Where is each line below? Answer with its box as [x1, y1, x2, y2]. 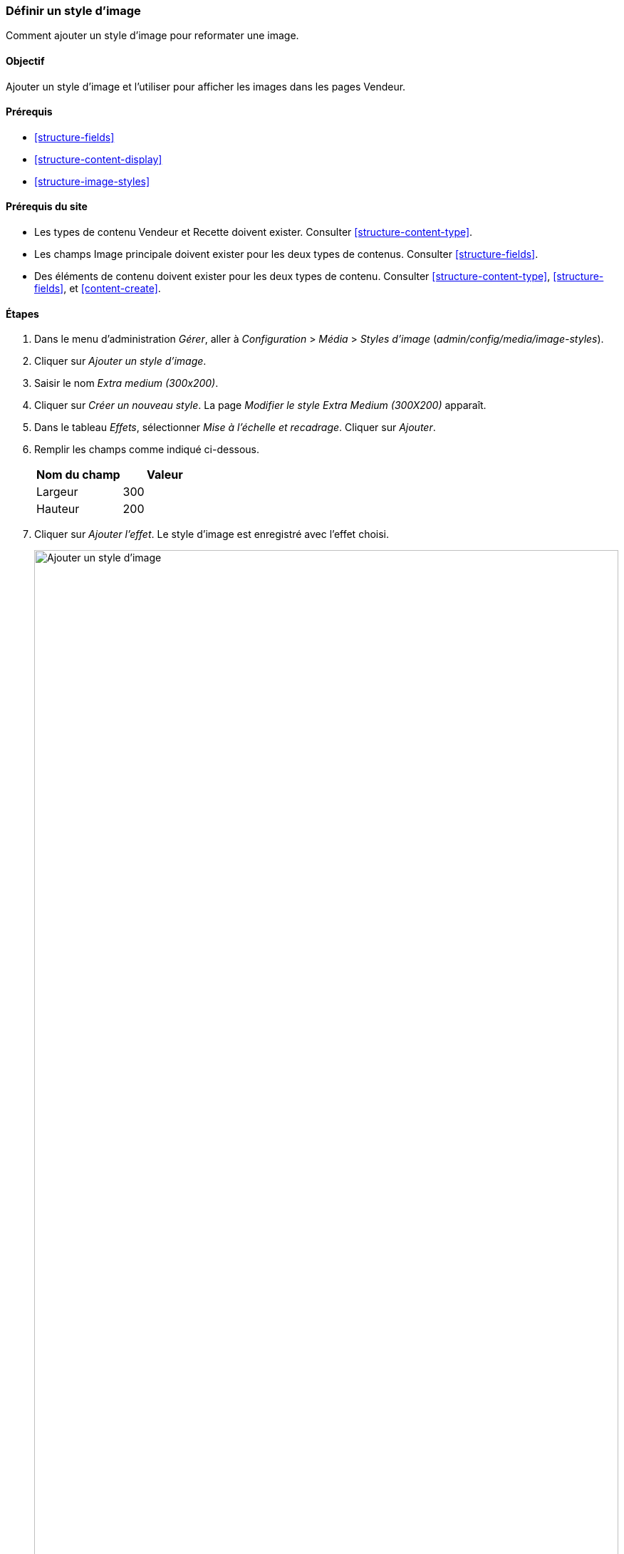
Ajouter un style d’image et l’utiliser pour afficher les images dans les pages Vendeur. [6, 80, 406, 93]
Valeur [147, 467, 183, 482]
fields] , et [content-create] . [34, 282, 161, 295]
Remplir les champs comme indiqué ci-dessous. [34, 443, 260, 456]
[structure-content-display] [34, 152, 162, 165]
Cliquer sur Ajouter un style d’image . [34, 355, 207, 368]
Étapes [6, 307, 39, 320]
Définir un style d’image [6, 4, 141, 18]
